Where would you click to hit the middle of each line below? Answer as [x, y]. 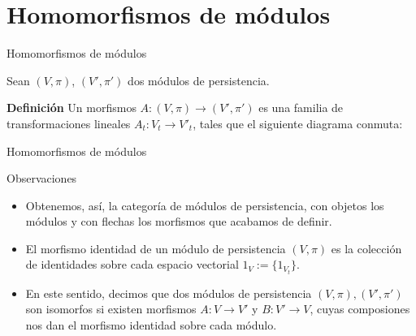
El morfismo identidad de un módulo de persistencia [156, 248]
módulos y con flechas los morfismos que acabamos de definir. [179, 221]
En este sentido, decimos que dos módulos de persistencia [169, 293]
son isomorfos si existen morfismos [111, 309]
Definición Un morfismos [71, 108]
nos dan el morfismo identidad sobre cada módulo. [151, 324]
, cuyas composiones [360, 309]
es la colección [366, 248]
